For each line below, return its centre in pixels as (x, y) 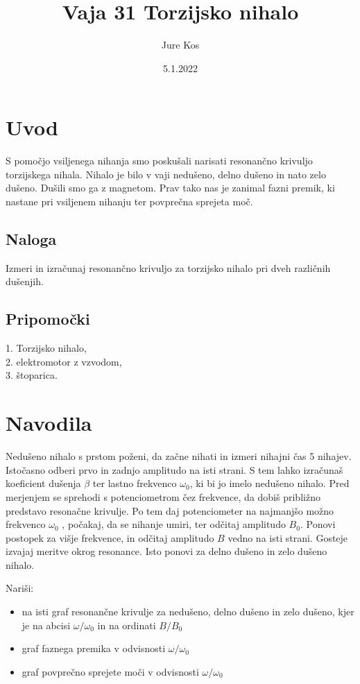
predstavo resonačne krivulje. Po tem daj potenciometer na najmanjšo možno (170, 510)
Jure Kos (180, 45)
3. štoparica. (32, 375)
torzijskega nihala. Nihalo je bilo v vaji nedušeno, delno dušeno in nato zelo (166, 174)
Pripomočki (48, 319)
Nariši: (20, 588)
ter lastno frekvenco (135, 483)
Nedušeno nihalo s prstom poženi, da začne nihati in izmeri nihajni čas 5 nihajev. (179, 456)
